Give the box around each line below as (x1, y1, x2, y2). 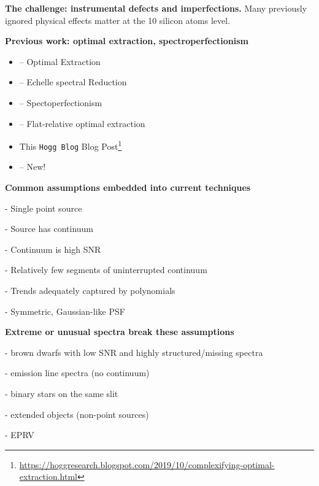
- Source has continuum (5, 222, 94, 235)
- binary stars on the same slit (5, 387, 118, 399)
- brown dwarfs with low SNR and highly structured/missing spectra (5, 345, 263, 358)
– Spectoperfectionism (19, 96, 102, 109)
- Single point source (5, 201, 82, 214)
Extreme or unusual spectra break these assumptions (5, 325, 234, 338)
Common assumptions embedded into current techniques (5, 181, 251, 194)
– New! (19, 160, 46, 173)
